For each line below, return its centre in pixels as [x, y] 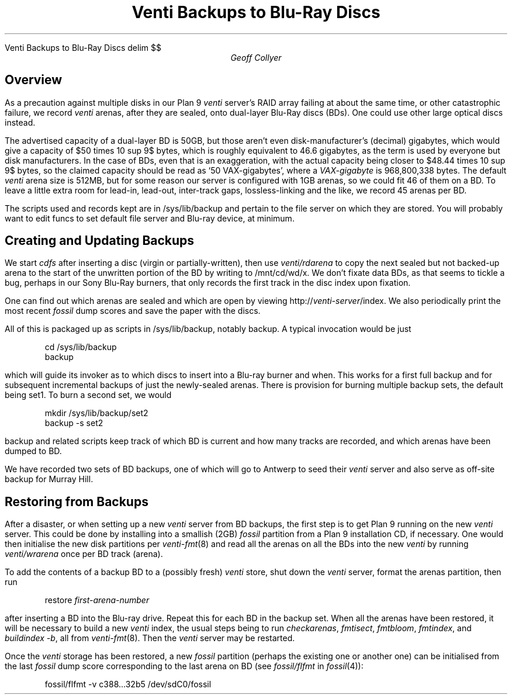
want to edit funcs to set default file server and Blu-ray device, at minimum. [150, 218]
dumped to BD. [33, 451]
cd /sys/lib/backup [81, 347]
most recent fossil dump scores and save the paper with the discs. [133, 311]
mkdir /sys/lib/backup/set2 [96, 413]
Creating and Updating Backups [100, 241]
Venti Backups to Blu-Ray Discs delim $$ [83, 47]
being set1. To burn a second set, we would [88, 395]
